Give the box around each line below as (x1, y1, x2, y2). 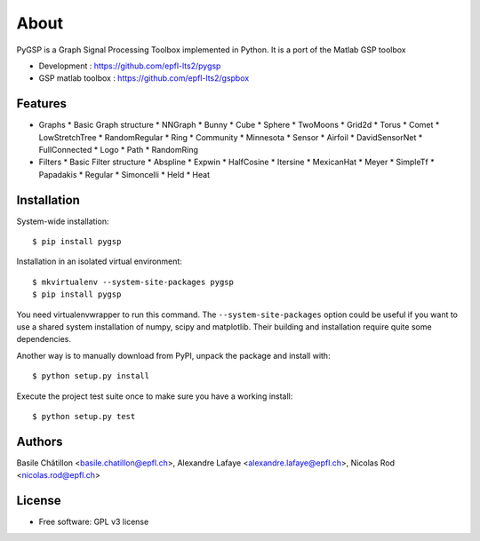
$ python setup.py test (32, 411, 136, 421)
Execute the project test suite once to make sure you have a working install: (16, 391, 293, 402)
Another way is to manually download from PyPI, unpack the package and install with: (16, 350, 331, 361)
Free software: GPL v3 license (38, 516, 149, 528)
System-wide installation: (16, 216, 109, 227)
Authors (16, 434, 63, 449)
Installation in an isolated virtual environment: (16, 256, 182, 267)
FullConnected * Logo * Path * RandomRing (38, 145, 199, 155)
